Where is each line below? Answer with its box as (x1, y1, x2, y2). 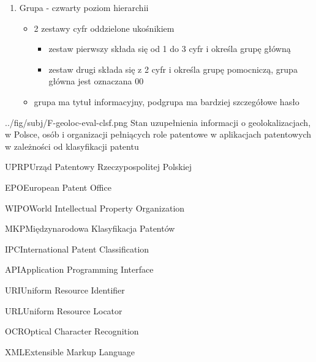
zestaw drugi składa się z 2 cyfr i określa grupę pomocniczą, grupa (48, 62, 298, 75)
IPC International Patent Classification (5, 242, 149, 255)
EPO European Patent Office (5, 180, 111, 193)
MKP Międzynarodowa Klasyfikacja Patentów (5, 222, 175, 235)
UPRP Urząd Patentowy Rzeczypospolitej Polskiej (5, 160, 192, 173)
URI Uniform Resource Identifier (5, 283, 125, 296)
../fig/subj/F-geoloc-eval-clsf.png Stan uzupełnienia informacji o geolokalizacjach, (5, 116, 311, 128)
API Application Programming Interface (5, 263, 154, 276)
